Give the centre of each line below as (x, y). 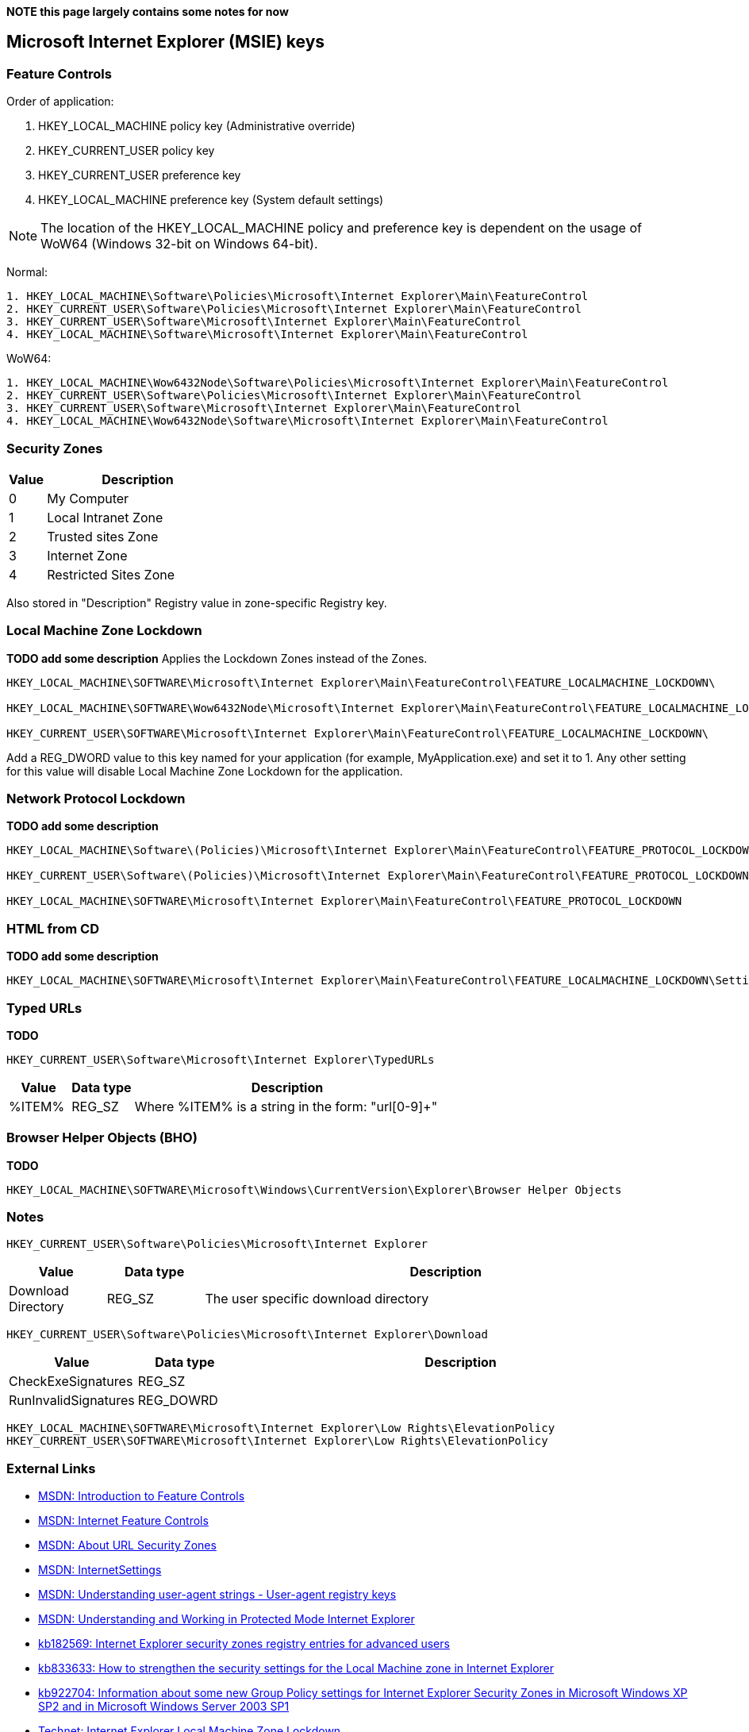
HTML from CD (53, 928)
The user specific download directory (317, 1299)
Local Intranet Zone (105, 517)
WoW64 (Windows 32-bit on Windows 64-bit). (179, 244)
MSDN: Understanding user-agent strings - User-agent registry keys (217, 1595)
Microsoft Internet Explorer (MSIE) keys (166, 42)
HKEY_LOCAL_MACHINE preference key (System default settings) (211, 200)
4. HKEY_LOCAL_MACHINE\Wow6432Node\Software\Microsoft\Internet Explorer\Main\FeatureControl (307, 421)
